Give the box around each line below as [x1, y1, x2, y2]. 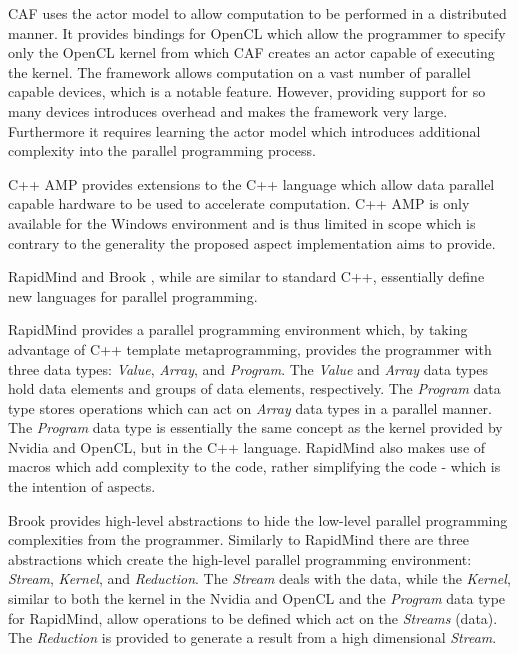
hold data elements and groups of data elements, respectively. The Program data [8, 378, 501, 399]
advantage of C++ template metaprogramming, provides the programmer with [8, 338, 492, 359]
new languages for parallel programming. [8, 285, 258, 306]
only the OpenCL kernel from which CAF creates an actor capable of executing [8, 42, 495, 63]
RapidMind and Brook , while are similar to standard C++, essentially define [8, 266, 485, 287]
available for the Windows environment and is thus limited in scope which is [8, 212, 476, 233]
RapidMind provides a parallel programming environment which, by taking [8, 319, 468, 340]
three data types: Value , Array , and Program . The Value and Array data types [8, 358, 489, 379]
